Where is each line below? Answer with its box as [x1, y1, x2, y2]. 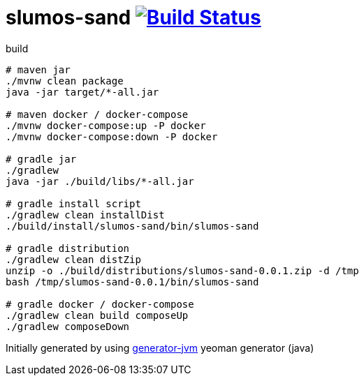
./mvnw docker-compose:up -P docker [6, 119, 206, 131]
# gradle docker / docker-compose [6, 298, 194, 310]
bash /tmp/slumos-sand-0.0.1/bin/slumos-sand [6, 276, 259, 287]
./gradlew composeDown [6, 320, 130, 332]
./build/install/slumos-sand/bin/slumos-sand [6, 220, 259, 232]
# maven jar [6, 63, 71, 75]
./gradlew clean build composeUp [6, 309, 189, 321]
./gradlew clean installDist [6, 209, 165, 221]
